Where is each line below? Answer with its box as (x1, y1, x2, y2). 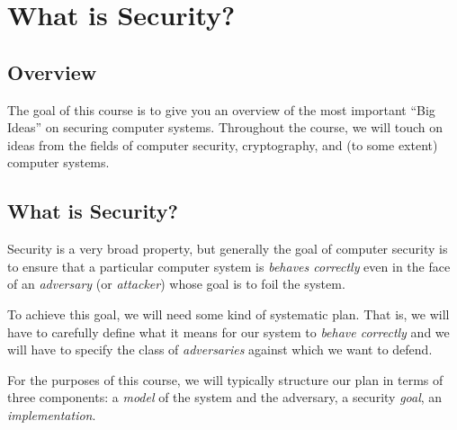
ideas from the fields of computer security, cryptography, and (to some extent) (7, 135, 438, 154)
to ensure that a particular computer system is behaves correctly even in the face (7, 256, 451, 275)
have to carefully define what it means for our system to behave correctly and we (7, 322, 450, 341)
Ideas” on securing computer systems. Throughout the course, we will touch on (7, 118, 443, 137)
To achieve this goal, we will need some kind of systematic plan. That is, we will (7, 304, 450, 323)
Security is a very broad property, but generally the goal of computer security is (7, 239, 448, 258)
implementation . (7, 405, 96, 424)
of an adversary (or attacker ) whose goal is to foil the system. (7, 274, 345, 293)
